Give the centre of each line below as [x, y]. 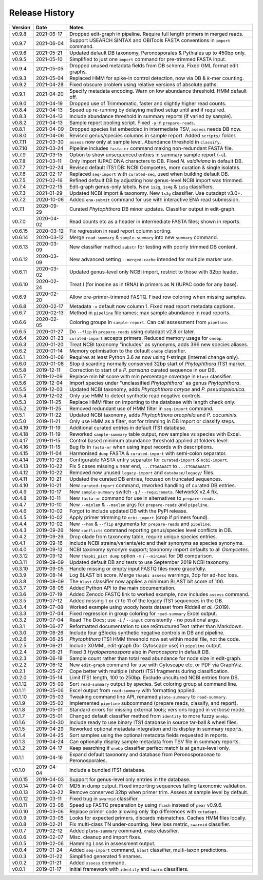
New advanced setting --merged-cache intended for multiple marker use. [151, 259]
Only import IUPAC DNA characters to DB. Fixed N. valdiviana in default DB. [156, 161]
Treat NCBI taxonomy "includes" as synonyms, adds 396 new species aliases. [159, 344]
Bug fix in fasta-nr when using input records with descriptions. [141, 447]
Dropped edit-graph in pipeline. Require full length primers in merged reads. [156, 34]
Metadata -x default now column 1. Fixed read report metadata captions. [152, 306]
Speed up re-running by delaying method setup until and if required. [148, 110]
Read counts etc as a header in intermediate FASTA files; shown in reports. [155, 221]
